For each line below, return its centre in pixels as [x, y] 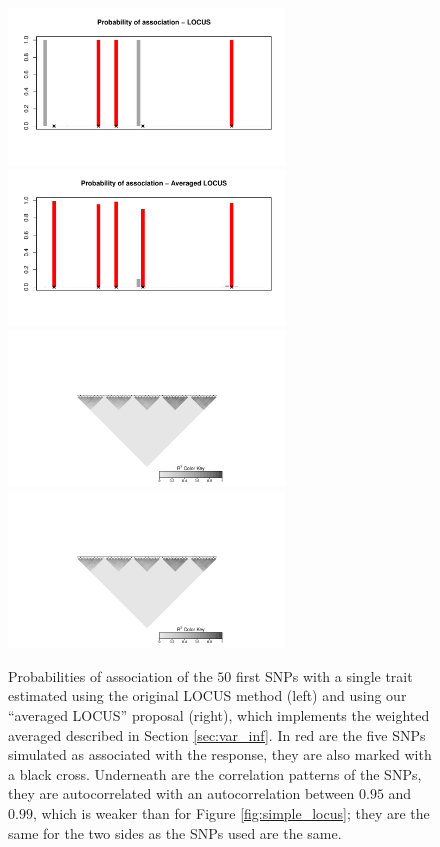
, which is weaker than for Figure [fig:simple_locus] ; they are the [231, 812]
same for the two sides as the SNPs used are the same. [175, 832]
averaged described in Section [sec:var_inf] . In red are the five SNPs [217, 734]
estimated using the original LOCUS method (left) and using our [207, 695]
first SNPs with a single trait [324, 675]
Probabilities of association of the [110, 675]
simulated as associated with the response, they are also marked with [220, 754]
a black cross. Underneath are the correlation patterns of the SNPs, [215, 773]
